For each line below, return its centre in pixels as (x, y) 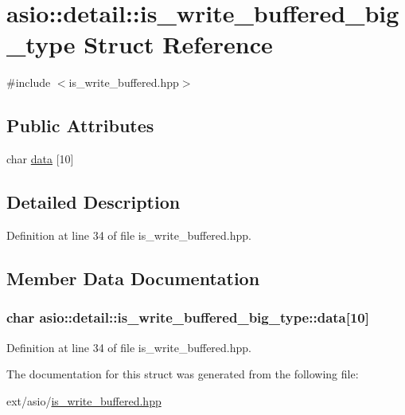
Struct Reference (178, 44)
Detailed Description (93, 202)
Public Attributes (80, 125)
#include (29, 82)
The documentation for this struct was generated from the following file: (183, 374)
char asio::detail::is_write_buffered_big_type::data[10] (188, 317)
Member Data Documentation (133, 278)
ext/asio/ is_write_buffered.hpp (84, 400)
